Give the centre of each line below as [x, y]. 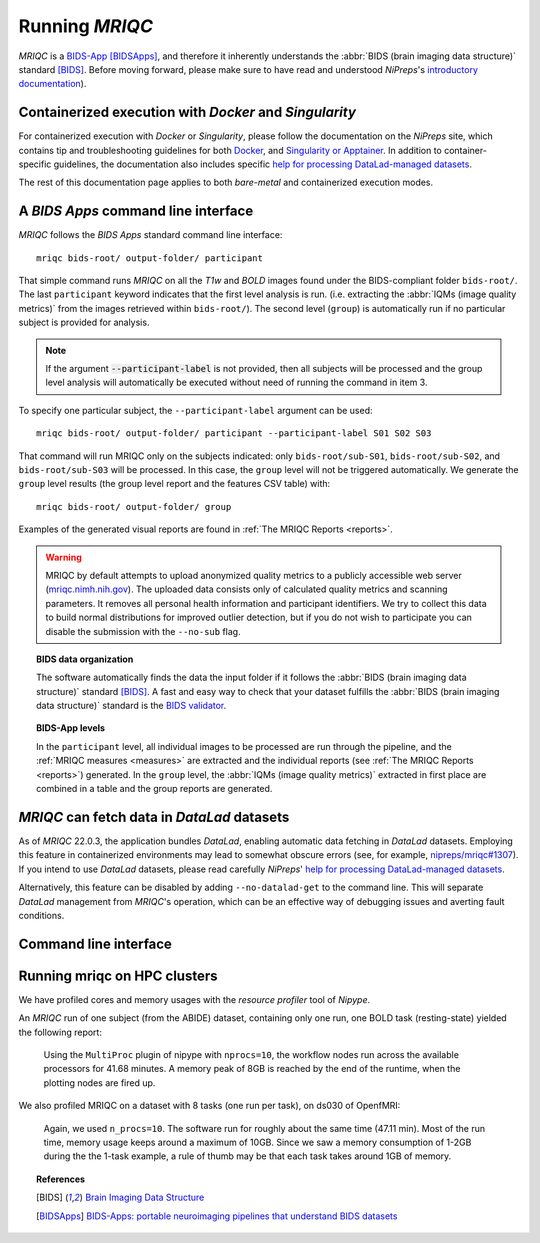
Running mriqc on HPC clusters [118, 975]
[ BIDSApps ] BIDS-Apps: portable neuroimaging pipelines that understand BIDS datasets [217, 1216]
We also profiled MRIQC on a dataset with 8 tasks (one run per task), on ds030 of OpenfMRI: [209, 1106]
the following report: [60, 1032]
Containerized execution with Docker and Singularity [187, 112]
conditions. [41, 915]
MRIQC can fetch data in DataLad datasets [154, 816]
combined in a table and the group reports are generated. [154, 789]
